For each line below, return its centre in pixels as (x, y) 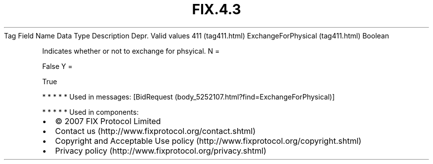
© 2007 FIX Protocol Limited (108, 121)
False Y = (57, 66)
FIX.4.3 (216, 9)
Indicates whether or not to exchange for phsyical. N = (131, 51)
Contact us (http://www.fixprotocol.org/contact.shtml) (155, 131)
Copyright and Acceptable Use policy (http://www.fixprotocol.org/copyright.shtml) (208, 141)
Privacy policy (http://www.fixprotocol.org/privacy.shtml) (161, 150)
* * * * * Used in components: (90, 112)
